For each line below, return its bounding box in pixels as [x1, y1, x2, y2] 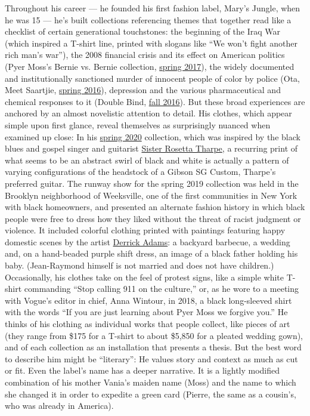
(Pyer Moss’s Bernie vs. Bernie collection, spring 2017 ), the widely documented [5, 60, 294, 72]
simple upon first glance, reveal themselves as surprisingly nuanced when [5, 118, 271, 131]
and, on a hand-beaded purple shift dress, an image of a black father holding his [5, 247, 298, 260]
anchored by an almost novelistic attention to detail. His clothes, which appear [5, 107, 292, 119]
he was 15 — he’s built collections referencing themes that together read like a [5, 13, 292, 26]
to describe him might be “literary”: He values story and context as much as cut [5, 352, 298, 365]
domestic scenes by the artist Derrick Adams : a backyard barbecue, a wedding [5, 235, 290, 248]
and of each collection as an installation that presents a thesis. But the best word [5, 341, 302, 353]
